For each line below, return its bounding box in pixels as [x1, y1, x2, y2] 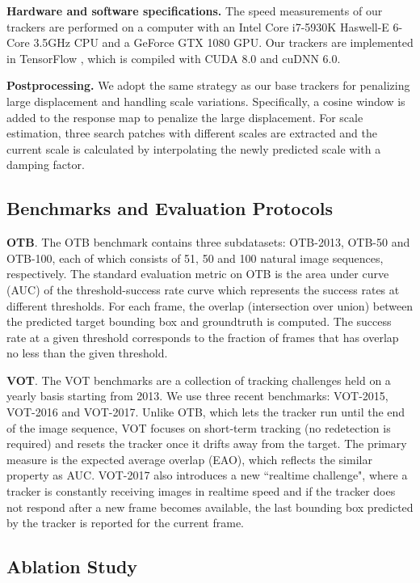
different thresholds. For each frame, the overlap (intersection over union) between [6, 297, 414, 314]
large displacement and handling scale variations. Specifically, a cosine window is [6, 92, 405, 109]
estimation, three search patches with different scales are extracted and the [6, 125, 378, 142]
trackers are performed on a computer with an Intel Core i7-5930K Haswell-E [6, 18, 389, 35]
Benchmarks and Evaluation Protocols [6, 196, 334, 221]
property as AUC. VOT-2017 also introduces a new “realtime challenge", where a [6, 467, 408, 484]
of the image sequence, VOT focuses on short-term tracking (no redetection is [6, 419, 391, 436]
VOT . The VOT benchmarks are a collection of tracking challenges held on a [6, 371, 391, 388]
